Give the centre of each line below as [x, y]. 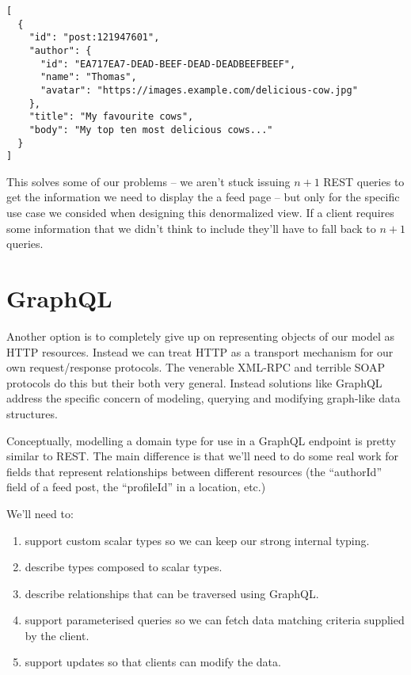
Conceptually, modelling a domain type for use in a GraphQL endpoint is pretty [201, 440]
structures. [32, 413]
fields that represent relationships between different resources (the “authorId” [194, 471]
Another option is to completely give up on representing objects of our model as [201, 336]
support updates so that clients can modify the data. [153, 662]
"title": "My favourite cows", [111, 117]
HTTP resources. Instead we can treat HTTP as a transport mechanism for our [200, 351]
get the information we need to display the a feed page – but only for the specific [203, 197]
